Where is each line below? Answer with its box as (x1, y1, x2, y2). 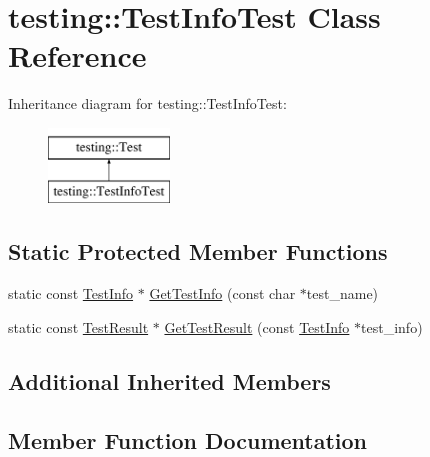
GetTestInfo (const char (149, 283, 296, 304)
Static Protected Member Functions (8, 236, 388, 267)
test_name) (306, 283, 379, 304)
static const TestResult (8, 316, 149, 337)
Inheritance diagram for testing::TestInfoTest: (8, 93, 287, 114)
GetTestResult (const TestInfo (164, 316, 350, 337)
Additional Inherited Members (8, 365, 331, 396)
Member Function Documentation (8, 424, 368, 455)
